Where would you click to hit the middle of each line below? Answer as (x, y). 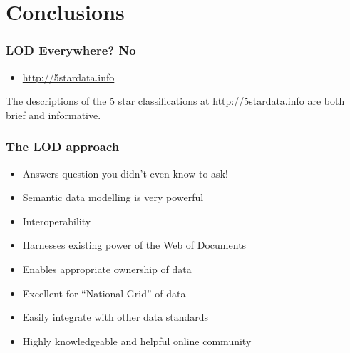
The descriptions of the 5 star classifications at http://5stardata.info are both (175, 101)
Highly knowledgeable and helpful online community (137, 341)
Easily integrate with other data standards (115, 317)
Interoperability (57, 221)
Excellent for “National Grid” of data (104, 293)
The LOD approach (63, 147)
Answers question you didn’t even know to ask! (125, 173)
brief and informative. (53, 114)
